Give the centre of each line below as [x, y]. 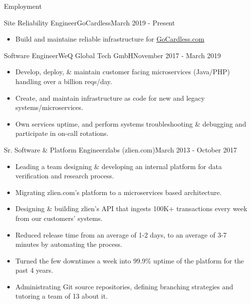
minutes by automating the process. [69, 244]
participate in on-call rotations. [62, 133]
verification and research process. [65, 176]
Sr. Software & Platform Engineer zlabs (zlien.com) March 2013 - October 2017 [120, 149]
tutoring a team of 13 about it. [61, 296]
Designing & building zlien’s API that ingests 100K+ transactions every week [131, 208]
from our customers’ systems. [59, 218]
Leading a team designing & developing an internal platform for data [118, 166]
